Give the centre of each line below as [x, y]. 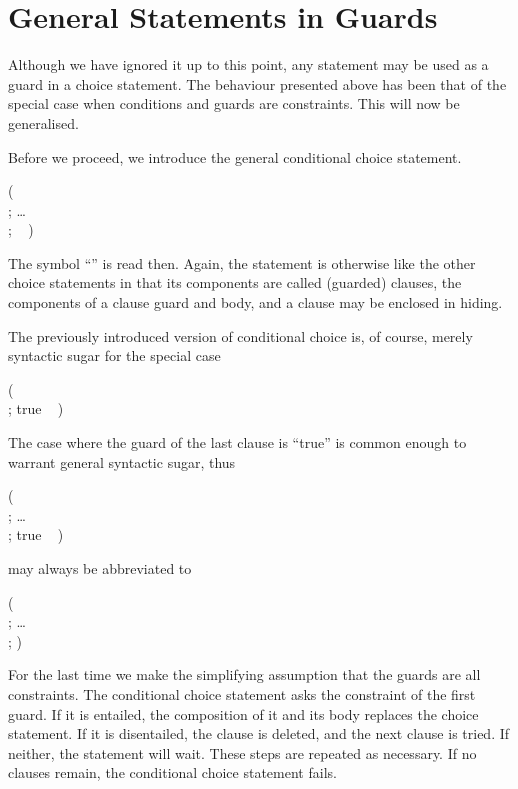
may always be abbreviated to [100, 568]
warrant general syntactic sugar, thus [122, 461]
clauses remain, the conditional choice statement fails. [172, 772]
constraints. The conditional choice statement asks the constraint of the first [242, 693]
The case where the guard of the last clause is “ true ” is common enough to [237, 442]
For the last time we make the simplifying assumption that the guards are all [244, 674]
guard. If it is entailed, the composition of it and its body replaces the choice [243, 713]
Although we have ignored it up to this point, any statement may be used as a [248, 64]
